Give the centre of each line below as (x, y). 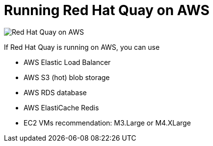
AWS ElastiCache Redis (61, 107)
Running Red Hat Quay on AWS (107, 10)
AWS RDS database (55, 92)
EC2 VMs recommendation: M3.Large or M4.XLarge (107, 123)
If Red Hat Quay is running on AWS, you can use (82, 47)
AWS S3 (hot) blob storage (67, 77)
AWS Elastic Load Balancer (67, 62)
